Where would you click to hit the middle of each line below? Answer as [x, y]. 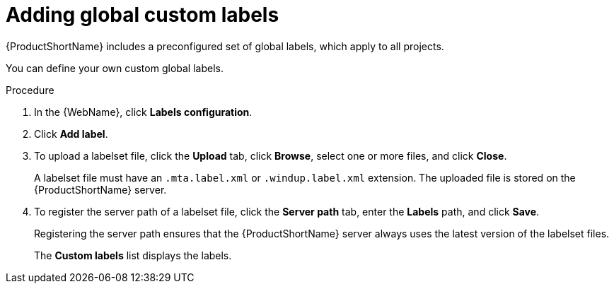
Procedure [30, 90]
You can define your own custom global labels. [115, 68]
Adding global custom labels [143, 15]
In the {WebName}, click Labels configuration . [143, 112]
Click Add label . [71, 134]
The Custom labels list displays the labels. [133, 255]
